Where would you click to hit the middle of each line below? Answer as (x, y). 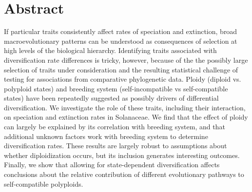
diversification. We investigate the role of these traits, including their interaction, (125, 107)
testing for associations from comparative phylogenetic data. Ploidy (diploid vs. (123, 79)
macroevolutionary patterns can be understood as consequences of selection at (121, 41)
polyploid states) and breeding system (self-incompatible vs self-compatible (116, 88)
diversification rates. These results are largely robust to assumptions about (116, 146)
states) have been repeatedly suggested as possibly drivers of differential (111, 98)
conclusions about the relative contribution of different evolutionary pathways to (124, 174)
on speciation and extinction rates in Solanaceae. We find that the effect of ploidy (126, 117)
